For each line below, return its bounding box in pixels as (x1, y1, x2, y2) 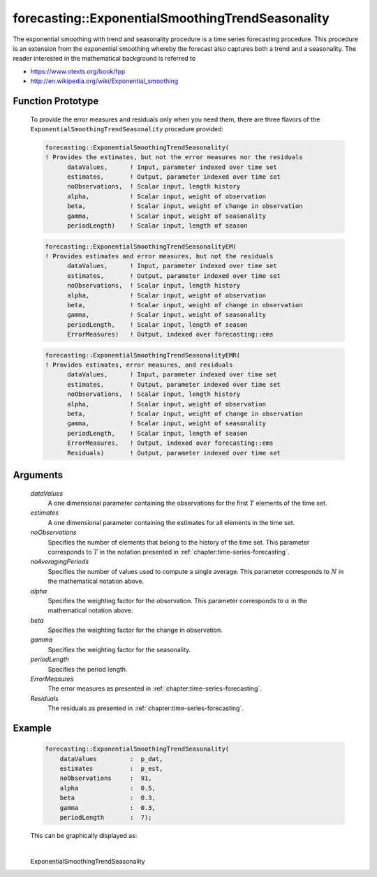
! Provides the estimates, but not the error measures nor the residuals (45, 154, 303, 161)
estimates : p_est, (59, 765, 163, 772)
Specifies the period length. (47, 665, 128, 673)
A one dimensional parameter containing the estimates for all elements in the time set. (47, 518, 295, 526)
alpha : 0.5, (59, 784, 156, 792)
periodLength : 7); (59, 813, 153, 821)
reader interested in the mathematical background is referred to (13, 54, 196, 63)
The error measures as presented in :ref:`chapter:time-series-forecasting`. (47, 684, 262, 693)
